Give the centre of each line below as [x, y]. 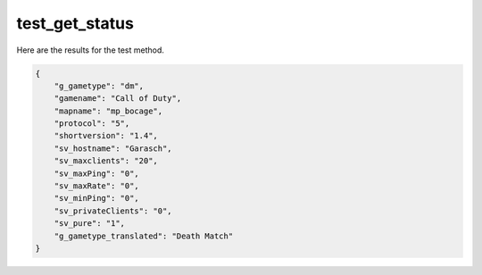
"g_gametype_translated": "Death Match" [144, 236]
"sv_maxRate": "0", [97, 186]
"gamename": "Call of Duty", [118, 99]
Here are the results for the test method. [91, 50]
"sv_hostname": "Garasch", [113, 148]
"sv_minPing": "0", [97, 198]
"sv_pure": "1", [89, 224]
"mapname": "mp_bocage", [108, 111]
